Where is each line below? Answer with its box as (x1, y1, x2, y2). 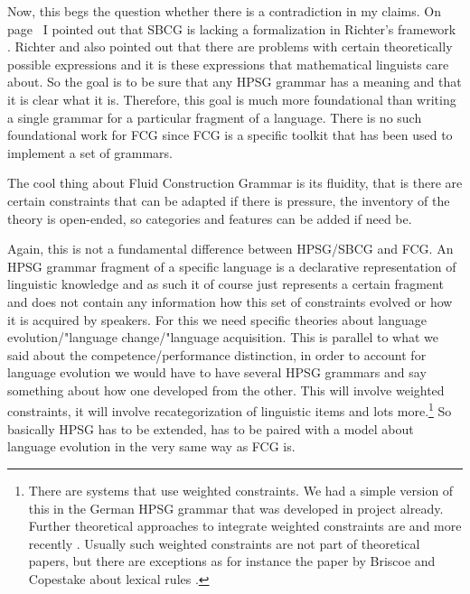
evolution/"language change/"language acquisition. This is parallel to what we (7, 328, 439, 347)
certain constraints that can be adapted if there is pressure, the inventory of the (7, 190, 450, 209)
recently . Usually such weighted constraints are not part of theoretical (28, 534, 420, 552)
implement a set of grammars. (7, 143, 173, 162)
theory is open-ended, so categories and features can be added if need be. (7, 209, 412, 227)
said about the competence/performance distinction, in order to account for (7, 345, 427, 364)
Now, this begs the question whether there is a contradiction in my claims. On (7, 2, 441, 20)
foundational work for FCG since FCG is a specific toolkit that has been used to (7, 125, 453, 144)
